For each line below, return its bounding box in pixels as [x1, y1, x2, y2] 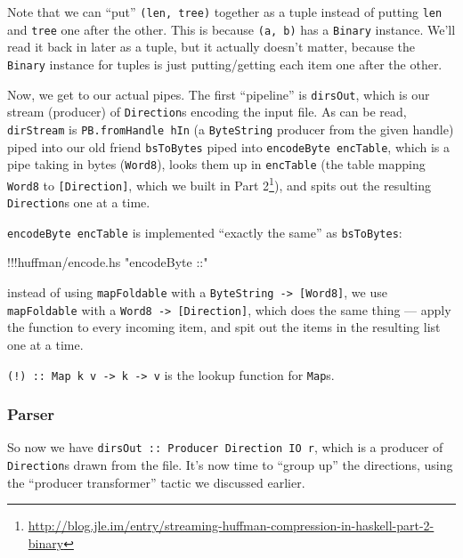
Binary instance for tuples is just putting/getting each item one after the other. [7, 54, 443, 73]
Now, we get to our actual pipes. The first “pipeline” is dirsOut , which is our [7, 85, 430, 103]
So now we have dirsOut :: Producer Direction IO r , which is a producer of [7, 438, 443, 457]
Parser [7, 403, 55, 425]
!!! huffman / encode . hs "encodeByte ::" [7, 253, 208, 271]
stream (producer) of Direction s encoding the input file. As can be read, [7, 102, 407, 121]
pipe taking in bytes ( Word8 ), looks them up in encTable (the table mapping [7, 155, 426, 174]
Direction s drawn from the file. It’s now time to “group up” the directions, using [7, 456, 453, 474]
